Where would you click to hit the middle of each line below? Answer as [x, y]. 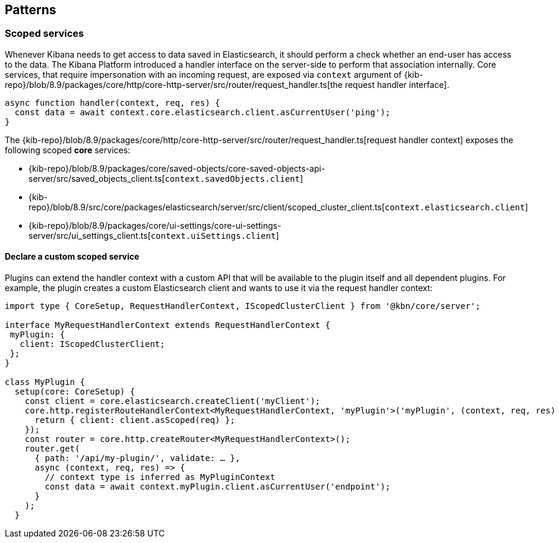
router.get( [52, 449]
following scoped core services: [68, 150]
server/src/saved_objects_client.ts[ [97, 178]
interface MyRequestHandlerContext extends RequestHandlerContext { [168, 325]
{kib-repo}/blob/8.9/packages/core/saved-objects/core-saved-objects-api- [177, 168]
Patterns [31, 10]
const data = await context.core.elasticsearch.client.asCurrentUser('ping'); [203, 112]
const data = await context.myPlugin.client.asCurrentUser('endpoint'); [218, 487]
